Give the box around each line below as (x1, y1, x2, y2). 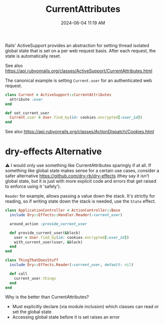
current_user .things (14, 276, 56, 281)
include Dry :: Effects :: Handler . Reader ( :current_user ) (9, 213, 123, 217)
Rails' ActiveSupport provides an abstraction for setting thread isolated (5, 42, 149, 48)
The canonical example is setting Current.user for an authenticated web (5, 77, 152, 83)
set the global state (12, 309, 52, 315)
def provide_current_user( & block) (9, 230, 81, 235)
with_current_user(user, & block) (14, 239, 83, 245)
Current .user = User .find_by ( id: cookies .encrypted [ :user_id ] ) (9, 115, 143, 120)
